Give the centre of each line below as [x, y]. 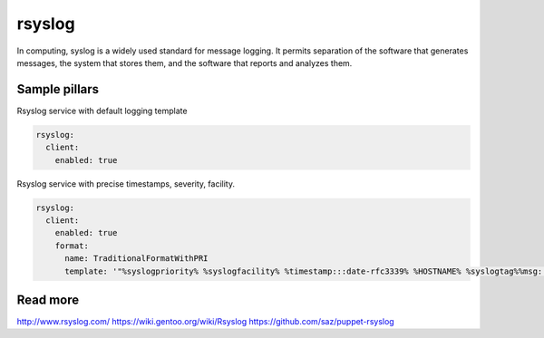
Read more [48, 299]
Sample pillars [58, 89]
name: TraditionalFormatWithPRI [136, 259]
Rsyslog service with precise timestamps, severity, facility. [126, 183]
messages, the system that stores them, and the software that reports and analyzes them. [185, 63]
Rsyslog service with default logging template [102, 111]
